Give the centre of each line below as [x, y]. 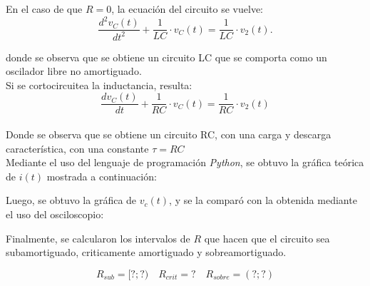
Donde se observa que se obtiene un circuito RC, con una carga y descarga [169, 134]
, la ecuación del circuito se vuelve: [187, 9]
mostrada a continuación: [102, 176]
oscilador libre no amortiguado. [74, 71]
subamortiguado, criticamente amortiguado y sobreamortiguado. [146, 252]
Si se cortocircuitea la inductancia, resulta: [99, 85]
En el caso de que [44, 9]
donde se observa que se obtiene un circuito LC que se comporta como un [166, 57]
